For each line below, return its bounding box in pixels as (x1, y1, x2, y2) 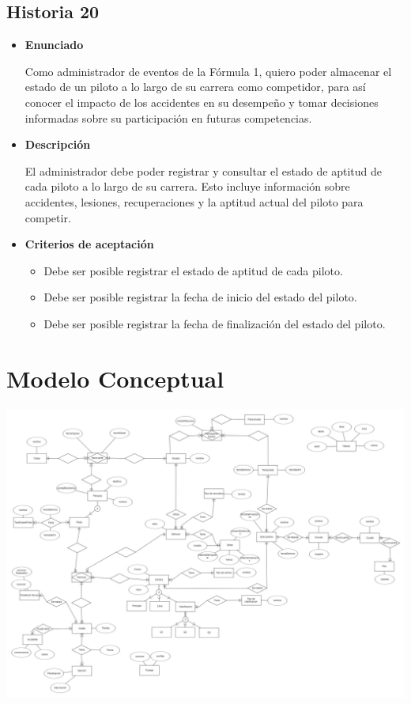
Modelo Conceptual (6, 361, 224, 394)
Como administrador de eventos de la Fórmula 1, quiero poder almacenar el (25, 62, 392, 79)
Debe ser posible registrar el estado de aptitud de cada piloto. (43, 262, 343, 278)
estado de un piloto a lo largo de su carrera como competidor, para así (25, 78, 366, 95)
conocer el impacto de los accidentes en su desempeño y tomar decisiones (25, 93, 379, 110)
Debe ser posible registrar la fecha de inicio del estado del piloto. (43, 289, 357, 305)
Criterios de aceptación (25, 236, 154, 252)
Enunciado (25, 36, 84, 53)
